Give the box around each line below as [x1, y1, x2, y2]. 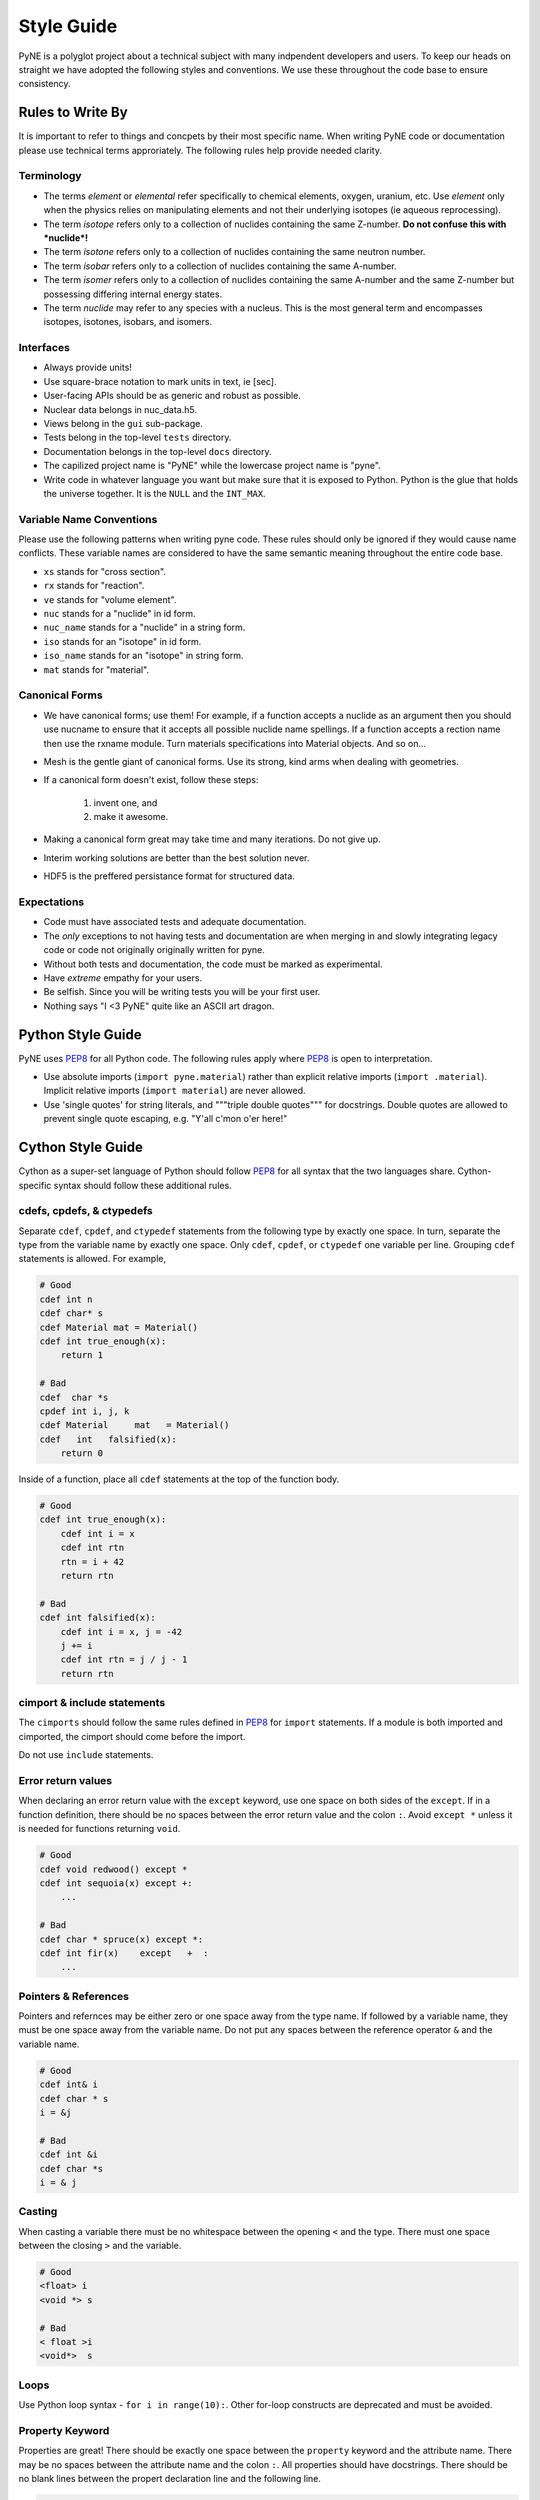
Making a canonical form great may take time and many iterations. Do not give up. [43, 833, 381, 845]
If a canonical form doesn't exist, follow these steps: [43, 774, 259, 786]
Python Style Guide [18, 1026, 142, 1043]
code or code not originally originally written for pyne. [43, 944, 265, 956]
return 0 [60, 1448, 104, 1459]
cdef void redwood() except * [39, 1863, 188, 1875]
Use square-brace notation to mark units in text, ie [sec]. [43, 375, 277, 387]
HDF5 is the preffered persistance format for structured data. [43, 870, 295, 882]
